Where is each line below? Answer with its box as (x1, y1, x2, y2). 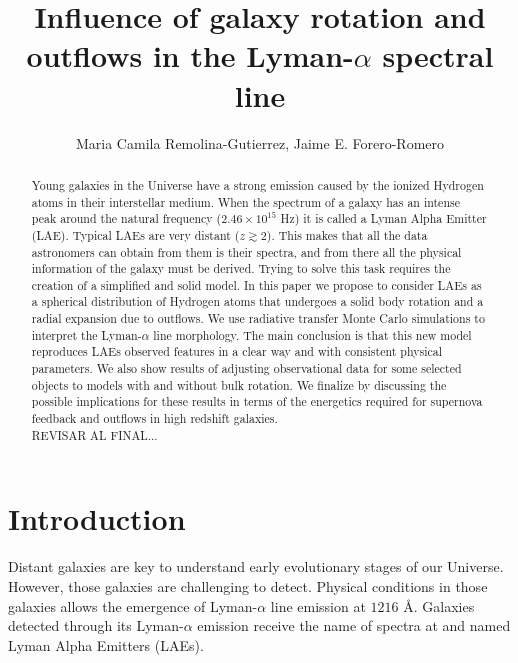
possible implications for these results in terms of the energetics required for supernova (31, 393, 483, 410)
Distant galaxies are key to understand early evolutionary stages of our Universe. (8, 556, 504, 577)
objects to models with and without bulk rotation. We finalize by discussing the (31, 376, 447, 393)
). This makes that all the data (266, 226, 428, 243)
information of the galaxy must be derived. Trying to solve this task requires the (31, 260, 451, 277)
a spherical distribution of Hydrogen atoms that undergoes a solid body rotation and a (31, 293, 484, 310)
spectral (382, 35, 494, 76)
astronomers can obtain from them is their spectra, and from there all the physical (31, 243, 462, 260)
